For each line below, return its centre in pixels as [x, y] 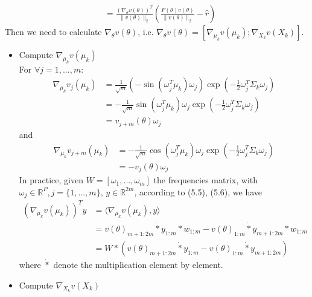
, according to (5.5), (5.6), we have [198, 191]
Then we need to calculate [53, 32]
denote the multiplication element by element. [138, 264]
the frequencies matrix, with [206, 180]
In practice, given [51, 180]
